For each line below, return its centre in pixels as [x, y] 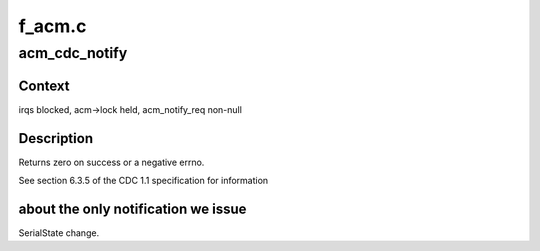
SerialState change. [59, 232]
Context [44, 85]
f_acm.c [52, 26]
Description [56, 138]
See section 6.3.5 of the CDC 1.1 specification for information [143, 181]
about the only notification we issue [132, 208]
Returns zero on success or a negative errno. [111, 162]
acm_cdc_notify [73, 53]
